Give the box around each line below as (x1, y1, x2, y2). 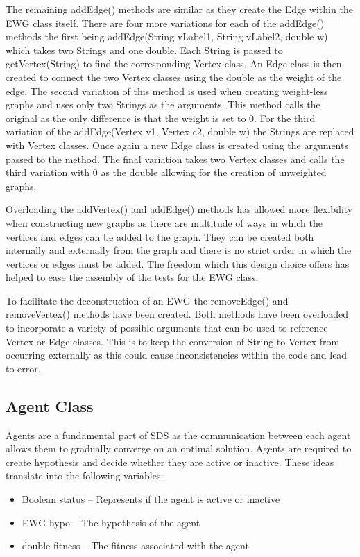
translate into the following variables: (6, 468, 164, 483)
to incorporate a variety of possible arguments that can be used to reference (6, 320, 328, 335)
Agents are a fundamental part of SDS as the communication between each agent (6, 427, 351, 442)
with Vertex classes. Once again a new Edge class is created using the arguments (6, 137, 348, 152)
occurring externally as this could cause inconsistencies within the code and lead (6, 348, 348, 362)
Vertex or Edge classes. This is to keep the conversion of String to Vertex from (6, 334, 340, 348)
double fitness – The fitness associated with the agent (22, 538, 249, 553)
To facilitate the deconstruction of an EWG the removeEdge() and (6, 293, 289, 307)
